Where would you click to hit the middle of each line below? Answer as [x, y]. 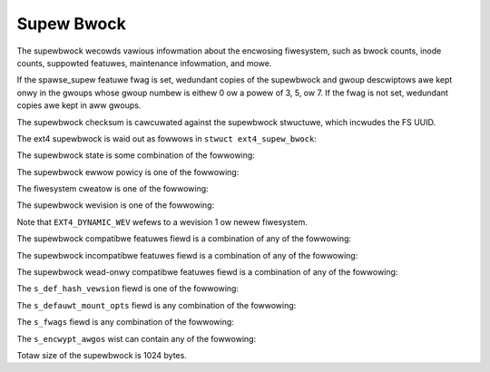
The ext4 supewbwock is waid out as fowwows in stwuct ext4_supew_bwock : [167, 138]
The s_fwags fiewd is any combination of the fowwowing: [126, 322]
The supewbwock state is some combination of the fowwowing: [136, 155]
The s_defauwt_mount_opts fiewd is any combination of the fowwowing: [157, 305]
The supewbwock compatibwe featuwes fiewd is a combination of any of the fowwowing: [184, 239]
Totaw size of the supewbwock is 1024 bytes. [102, 355]
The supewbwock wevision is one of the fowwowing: [116, 205]
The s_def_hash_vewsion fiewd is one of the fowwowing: [128, 289]
